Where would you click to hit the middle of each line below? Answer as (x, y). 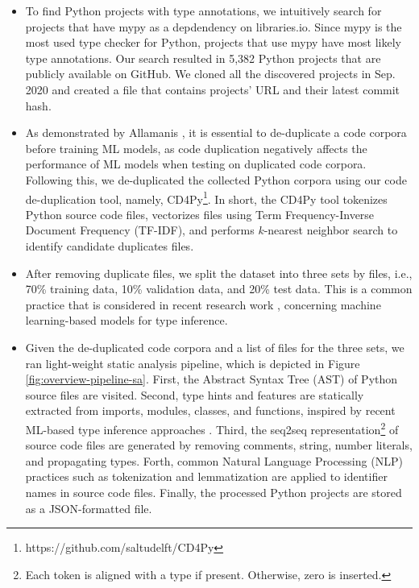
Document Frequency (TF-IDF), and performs (140, 230)
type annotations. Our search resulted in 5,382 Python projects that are (203, 58)
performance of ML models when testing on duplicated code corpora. (196, 164)
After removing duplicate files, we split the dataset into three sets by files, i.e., (219, 273)
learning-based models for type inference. (127, 320)
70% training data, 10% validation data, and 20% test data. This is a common (219, 289)
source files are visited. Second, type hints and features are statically (195, 394)
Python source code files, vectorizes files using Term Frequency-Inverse (200, 214)
